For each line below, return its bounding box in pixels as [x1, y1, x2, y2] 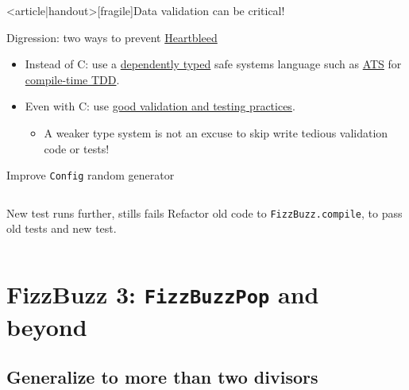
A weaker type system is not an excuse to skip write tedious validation [44, 124, 388, 141]
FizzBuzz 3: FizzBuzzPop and [6, 278, 319, 311]
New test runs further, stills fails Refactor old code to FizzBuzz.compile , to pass [6, 204, 403, 221]
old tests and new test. [6, 220, 117, 237]
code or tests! [44, 140, 110, 156]
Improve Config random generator [6, 167, 175, 183]
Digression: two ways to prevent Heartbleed [6, 29, 218, 45]
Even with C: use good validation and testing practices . [25, 98, 295, 114]
